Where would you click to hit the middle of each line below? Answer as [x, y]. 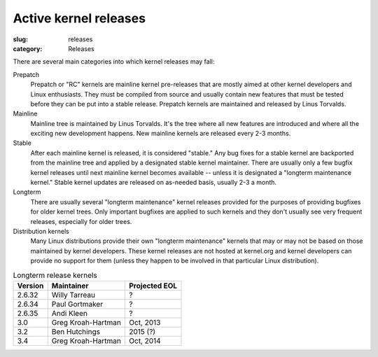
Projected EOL [153, 286]
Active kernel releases [79, 18]
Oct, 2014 [145, 341]
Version [30, 286]
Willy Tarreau [73, 295]
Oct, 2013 [145, 322]
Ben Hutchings [76, 331]
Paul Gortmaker [77, 304]
